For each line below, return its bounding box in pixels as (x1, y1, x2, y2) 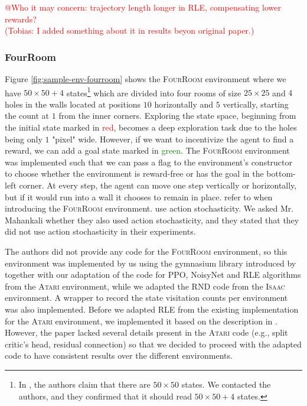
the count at (5, 109, 50, 122)
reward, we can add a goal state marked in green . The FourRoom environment (5, 144, 290, 157)
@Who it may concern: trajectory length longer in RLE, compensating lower (5, 1, 281, 13)
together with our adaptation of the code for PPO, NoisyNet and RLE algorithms (5, 268, 301, 281)
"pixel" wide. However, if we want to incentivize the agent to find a (52, 132, 294, 145)
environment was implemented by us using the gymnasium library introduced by (5, 256, 296, 269)
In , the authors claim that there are (18, 378, 151, 390)
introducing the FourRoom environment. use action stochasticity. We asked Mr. (5, 202, 294, 215)
